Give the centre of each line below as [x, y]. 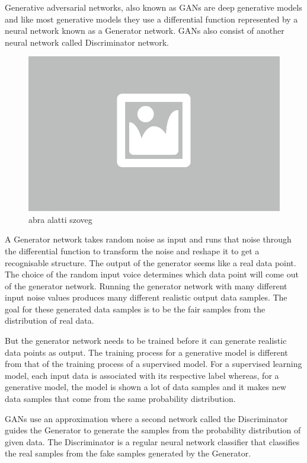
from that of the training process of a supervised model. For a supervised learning [153, 364]
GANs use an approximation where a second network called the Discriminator [146, 418]
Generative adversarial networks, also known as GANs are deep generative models [153, 7]
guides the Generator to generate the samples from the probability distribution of [153, 430]
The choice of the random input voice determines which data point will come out [152, 274]
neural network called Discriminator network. [87, 42]
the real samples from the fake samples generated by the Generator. [128, 453]
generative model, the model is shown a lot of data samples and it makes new [145, 387]
